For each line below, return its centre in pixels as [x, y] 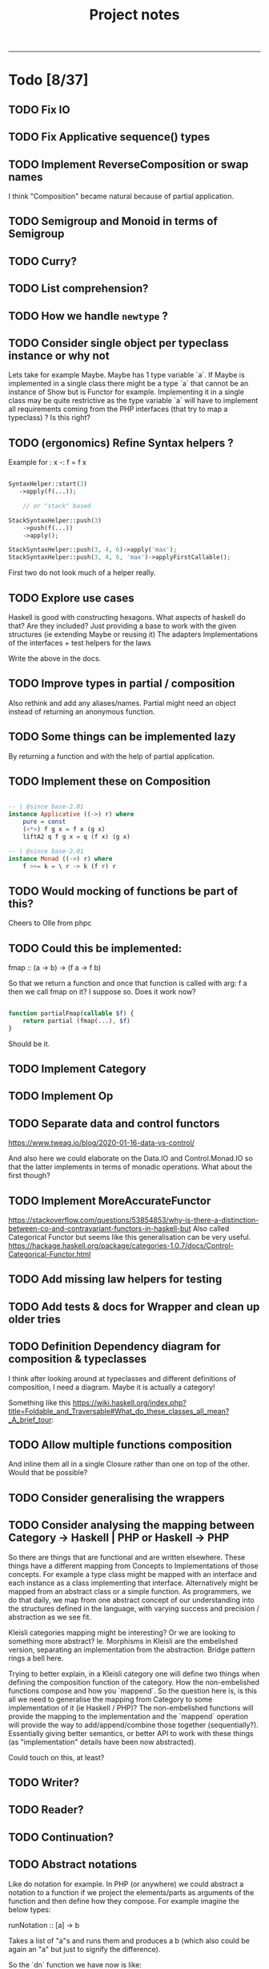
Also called [211, 1229]
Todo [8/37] [48, 80]
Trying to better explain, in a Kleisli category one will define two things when [134, 1673]
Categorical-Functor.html [50, 1254]
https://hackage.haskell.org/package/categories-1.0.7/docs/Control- [121, 1245]
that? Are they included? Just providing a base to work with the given [122, 626]
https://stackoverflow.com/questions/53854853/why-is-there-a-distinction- [134, 1220]
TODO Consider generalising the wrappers [116, 1498]
